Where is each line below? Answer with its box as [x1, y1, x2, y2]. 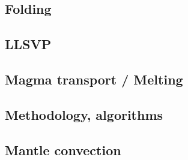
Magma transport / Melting [5, 70, 183, 88]
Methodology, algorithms [5, 105, 163, 123]
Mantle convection [5, 140, 121, 159]
